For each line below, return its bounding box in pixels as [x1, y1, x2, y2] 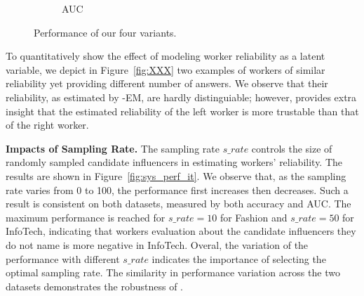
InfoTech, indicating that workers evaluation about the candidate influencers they [6, 224, 356, 238]
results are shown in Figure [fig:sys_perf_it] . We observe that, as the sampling [6, 168, 346, 183]
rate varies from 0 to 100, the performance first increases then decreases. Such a [6, 182, 349, 197]
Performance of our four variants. [34, 25, 177, 39]
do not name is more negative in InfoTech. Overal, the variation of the [6, 237, 309, 252]
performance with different [6, 251, 120, 266]
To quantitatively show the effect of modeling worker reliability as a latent [6, 49, 325, 63]
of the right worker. [6, 117, 89, 132]
